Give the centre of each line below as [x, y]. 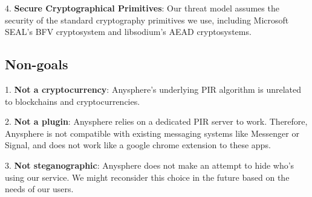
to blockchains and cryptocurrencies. [73, 101]
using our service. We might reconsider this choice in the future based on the [147, 177]
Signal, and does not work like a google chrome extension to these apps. [138, 145]
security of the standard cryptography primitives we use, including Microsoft [147, 20]
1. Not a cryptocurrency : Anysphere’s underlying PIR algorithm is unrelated [153, 89]
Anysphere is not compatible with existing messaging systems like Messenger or [152, 133]
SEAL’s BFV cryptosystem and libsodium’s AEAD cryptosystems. [128, 32]
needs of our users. [39, 189]
